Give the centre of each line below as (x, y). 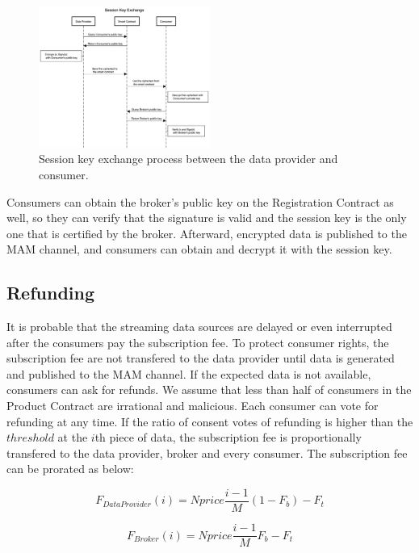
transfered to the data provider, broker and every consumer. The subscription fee (207, 452)
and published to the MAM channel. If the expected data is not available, (189, 373)
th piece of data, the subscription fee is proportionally (228, 437)
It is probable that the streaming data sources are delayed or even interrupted (199, 327)
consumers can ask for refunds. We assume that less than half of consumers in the (209, 390)
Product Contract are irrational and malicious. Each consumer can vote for (193, 406)
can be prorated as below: (70, 469)
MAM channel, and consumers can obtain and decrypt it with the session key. (199, 249)
